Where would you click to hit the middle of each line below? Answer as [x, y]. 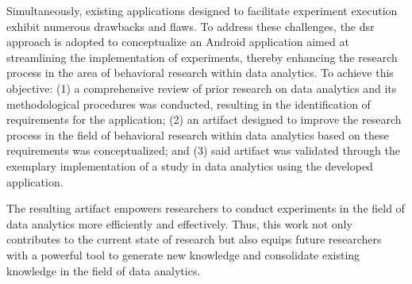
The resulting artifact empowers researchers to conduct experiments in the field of [206, 208]
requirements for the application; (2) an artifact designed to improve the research [204, 119]
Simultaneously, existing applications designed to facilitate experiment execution [202, 10]
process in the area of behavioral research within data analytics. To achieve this [200, 73]
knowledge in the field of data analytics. [104, 270]
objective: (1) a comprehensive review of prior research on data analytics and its [202, 88]
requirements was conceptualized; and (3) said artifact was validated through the [203, 150]
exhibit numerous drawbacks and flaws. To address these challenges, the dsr [191, 26]
